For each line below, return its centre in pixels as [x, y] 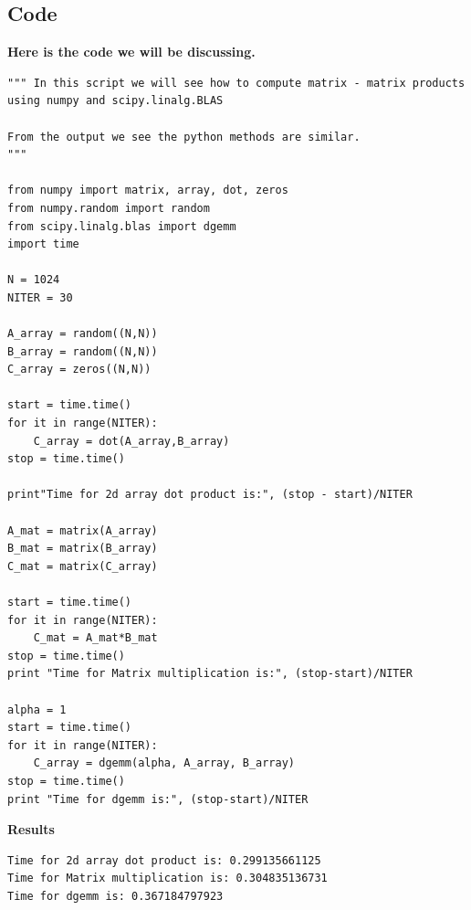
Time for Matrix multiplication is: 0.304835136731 [167, 878]
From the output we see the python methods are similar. [184, 137]
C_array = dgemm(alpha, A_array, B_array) [164, 763]
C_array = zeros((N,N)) [79, 370]
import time [43, 244]
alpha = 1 [37, 709]
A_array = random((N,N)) [83, 334]
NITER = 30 [40, 297]
